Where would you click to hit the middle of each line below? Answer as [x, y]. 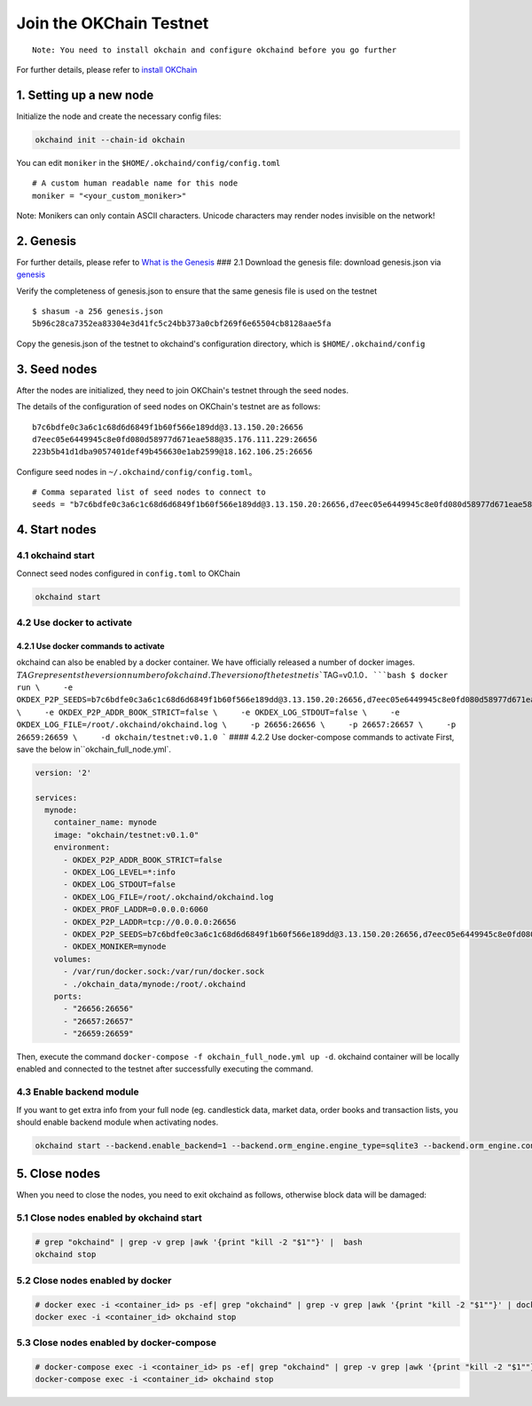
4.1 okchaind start [55, 556]
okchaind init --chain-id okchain [110, 139]
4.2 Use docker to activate [74, 622]
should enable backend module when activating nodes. [117, 1122]
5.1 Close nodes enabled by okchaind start [110, 1218]
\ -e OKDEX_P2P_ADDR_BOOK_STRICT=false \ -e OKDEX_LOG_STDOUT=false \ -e [208, 712]
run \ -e [45, 687]
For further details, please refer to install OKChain [107, 69]
